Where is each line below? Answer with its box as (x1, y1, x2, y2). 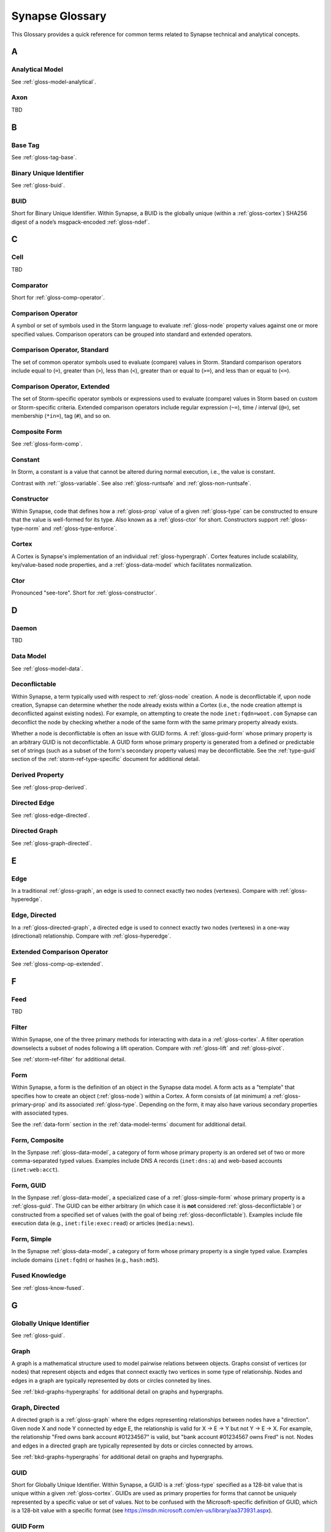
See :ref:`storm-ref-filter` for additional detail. (11, 1056, 126, 1063)
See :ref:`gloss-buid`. (11, 181, 66, 189)
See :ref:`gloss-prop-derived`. (11, 783, 88, 791)
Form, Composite (11, 1136, 64, 1144)
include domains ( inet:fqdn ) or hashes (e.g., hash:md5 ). (11, 1256, 159, 1264)
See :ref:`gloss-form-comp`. (11, 440, 83, 447)
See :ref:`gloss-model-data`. (11, 665, 83, 672)
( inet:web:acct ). (11, 1166, 59, 1173)
